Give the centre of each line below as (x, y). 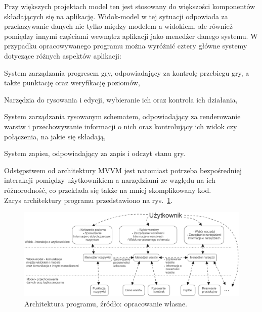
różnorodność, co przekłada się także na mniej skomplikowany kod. (108, 190)
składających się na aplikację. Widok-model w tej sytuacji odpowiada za (116, 16)
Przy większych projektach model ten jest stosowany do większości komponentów (130, 6)
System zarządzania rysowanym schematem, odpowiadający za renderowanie (122, 116)
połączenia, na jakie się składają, (55, 136)
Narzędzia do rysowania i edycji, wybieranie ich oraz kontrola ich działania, (121, 99)
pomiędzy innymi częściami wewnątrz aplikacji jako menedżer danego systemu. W (131, 36)
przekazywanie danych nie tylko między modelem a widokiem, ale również (118, 26)
